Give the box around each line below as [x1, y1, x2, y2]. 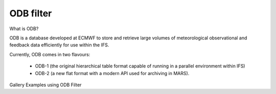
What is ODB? [9, 26, 39, 32]
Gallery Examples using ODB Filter [9, 82, 82, 88]
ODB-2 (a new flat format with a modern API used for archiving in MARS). [35, 70, 190, 76]
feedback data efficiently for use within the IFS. [9, 42, 109, 48]
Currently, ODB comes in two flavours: [9, 51, 90, 57]
